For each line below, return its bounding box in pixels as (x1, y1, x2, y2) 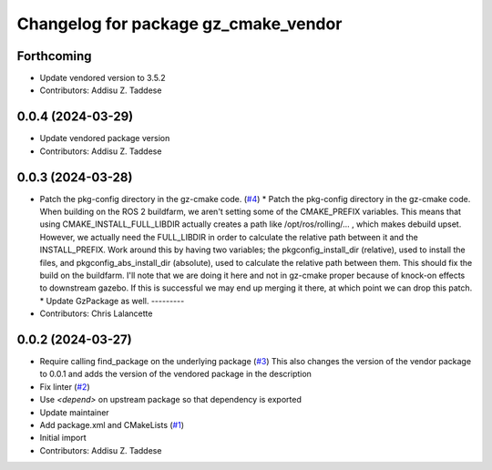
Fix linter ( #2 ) (39, 381, 90, 392)
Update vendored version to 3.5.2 (39, 73, 166, 84)
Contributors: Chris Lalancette (39, 308, 153, 319)
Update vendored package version (39, 133, 170, 144)
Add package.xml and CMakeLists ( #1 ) (39, 420, 185, 431)
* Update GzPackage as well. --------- (39, 295, 185, 306)
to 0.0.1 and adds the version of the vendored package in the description (39, 369, 312, 380)
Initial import (39, 433, 87, 444)
